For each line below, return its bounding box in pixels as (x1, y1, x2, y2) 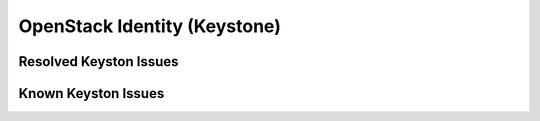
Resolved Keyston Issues (18, 53, 179, 70)
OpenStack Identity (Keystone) (18, 15, 282, 37)
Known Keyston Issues (18, 85, 165, 102)
